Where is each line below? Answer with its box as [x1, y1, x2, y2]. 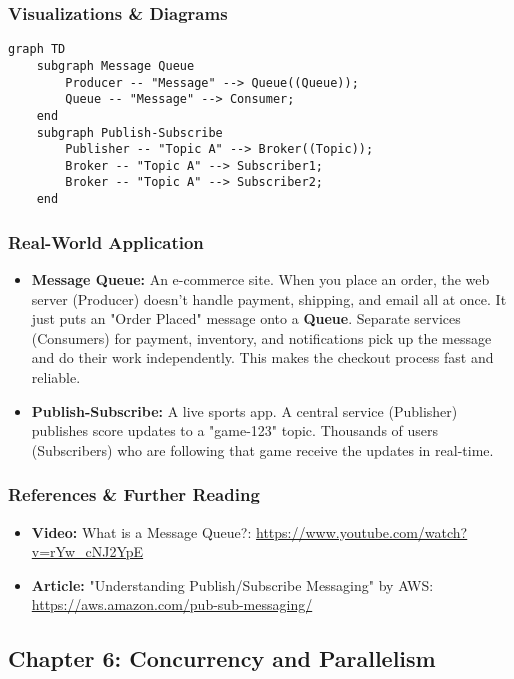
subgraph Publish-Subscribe [36, 125, 223, 140]
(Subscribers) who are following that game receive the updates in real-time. [31, 439, 494, 460]
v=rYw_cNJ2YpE [31, 541, 144, 562]
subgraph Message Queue [36, 58, 195, 73]
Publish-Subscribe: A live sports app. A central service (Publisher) [31, 400, 458, 421]
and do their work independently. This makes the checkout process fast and [31, 347, 494, 368]
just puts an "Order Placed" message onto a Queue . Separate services [31, 308, 461, 329]
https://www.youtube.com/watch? [255, 521, 468, 542]
